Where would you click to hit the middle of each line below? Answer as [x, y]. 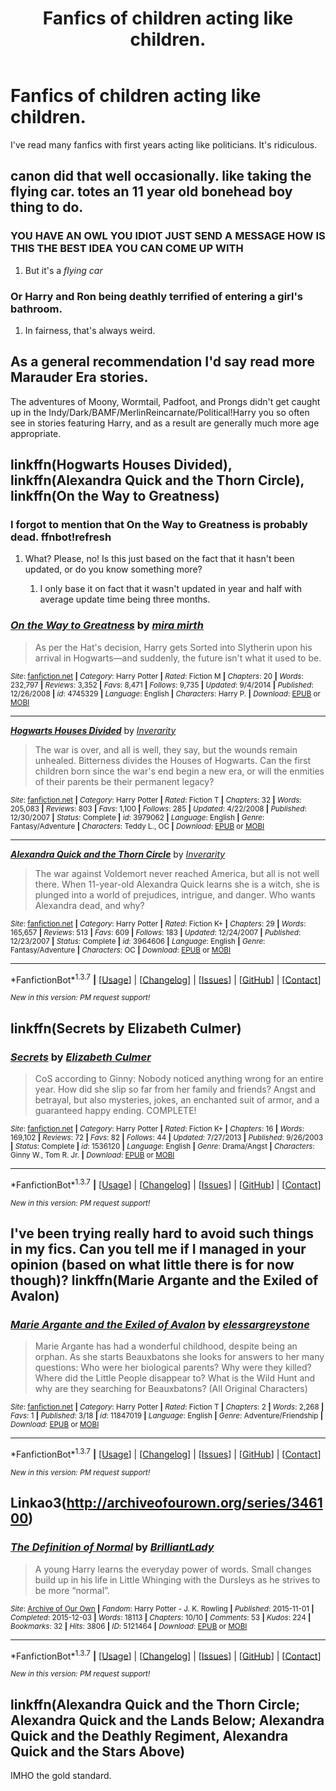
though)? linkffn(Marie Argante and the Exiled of [164, 1280]
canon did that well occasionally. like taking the [161, 176]
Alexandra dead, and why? [89, 905]
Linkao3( [38, 1503]
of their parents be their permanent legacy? [124, 781]
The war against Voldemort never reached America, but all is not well [177, 873]
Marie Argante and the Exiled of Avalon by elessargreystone [160, 1325]
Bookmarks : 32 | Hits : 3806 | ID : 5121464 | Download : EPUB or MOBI [129, 1626]
